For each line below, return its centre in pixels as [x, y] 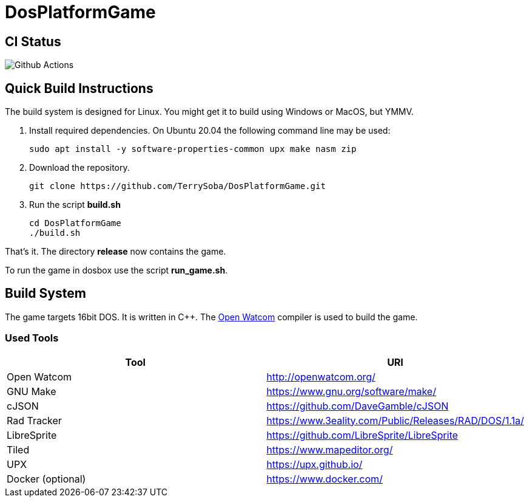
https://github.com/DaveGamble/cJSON [358, 406]
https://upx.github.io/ [315, 464]
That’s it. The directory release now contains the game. [116, 252]
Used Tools [32, 338]
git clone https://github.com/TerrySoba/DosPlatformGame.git [177, 186]
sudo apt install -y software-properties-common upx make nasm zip [193, 149]
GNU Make [32, 391]
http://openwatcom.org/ [321, 376]
